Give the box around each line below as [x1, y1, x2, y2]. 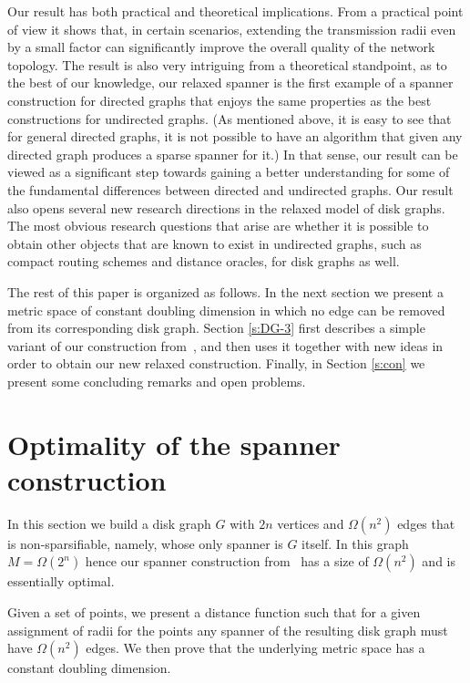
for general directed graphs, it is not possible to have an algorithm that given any [7, 127, 463, 146]
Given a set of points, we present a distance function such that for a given [7, 602, 421, 621]
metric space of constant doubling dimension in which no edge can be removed [7, 300, 445, 319]
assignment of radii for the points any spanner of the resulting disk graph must [7, 620, 448, 639]
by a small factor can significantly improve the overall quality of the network [7, 37, 435, 57]
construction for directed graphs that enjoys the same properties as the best [7, 90, 432, 109]
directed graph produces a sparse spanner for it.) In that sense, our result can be [7, 144, 458, 163]
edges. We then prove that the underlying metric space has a [86, 638, 425, 657]
